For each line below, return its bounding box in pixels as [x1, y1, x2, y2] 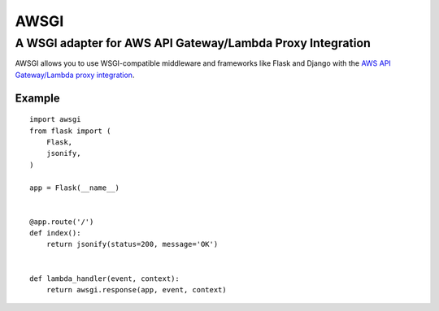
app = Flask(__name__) [29, 183, 120, 192]
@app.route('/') [29, 217, 94, 227]
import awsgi [29, 114, 81, 124]
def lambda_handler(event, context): [29, 274, 180, 283]
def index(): [29, 228, 81, 238]
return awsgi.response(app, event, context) [46, 285, 227, 295]
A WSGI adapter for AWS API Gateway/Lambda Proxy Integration [15, 36, 372, 50]
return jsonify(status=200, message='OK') [46, 240, 219, 249]
